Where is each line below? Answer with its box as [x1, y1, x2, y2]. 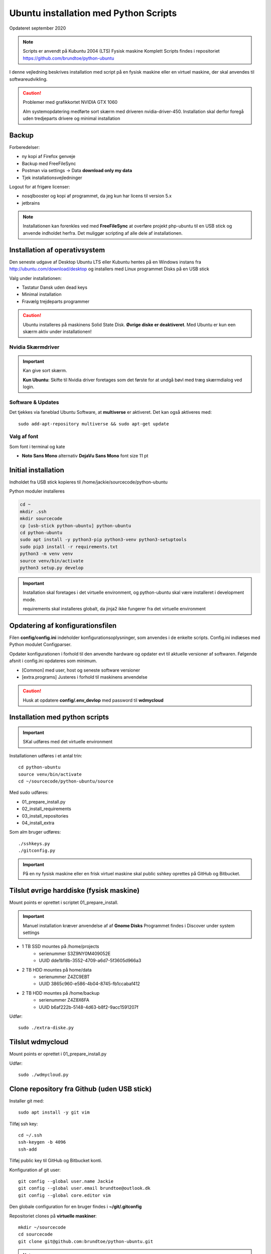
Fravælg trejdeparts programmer [22, 298, 90, 304]
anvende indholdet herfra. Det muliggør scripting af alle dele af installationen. [23, 230, 183, 236]
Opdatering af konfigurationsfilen [9, 621, 117, 630]
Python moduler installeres [9, 488, 65, 494]
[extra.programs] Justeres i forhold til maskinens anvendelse [22, 674, 148, 680]
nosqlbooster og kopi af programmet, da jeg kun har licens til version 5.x [22, 193, 172, 199]
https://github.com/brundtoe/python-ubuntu [23, 55, 114, 61]
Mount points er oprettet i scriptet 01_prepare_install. [9, 899, 119, 905]
